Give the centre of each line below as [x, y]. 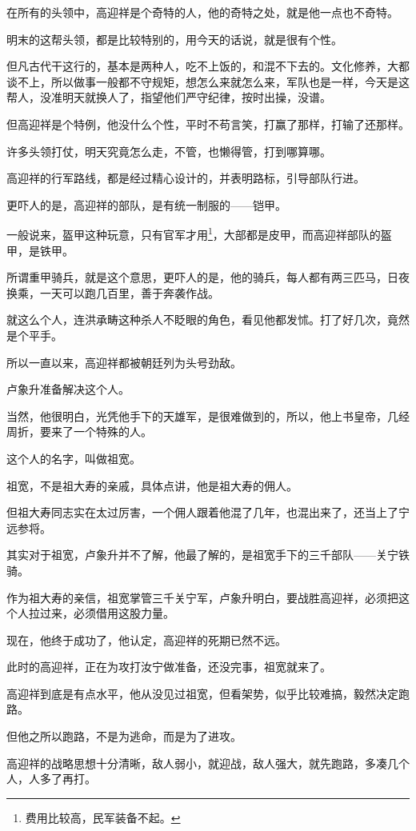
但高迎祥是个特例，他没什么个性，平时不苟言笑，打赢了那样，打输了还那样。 [208, 124]
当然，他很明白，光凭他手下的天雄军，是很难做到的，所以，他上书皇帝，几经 [208, 415]
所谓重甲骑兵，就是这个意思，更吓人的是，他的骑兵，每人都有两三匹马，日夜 [208, 277]
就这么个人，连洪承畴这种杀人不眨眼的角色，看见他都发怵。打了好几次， [197, 320]
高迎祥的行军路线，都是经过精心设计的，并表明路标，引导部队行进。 [186, 178]
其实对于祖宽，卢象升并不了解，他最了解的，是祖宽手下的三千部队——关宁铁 [208, 555]
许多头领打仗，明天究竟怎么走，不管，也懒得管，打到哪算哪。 [169, 151]
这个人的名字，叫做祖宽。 [74, 458]
